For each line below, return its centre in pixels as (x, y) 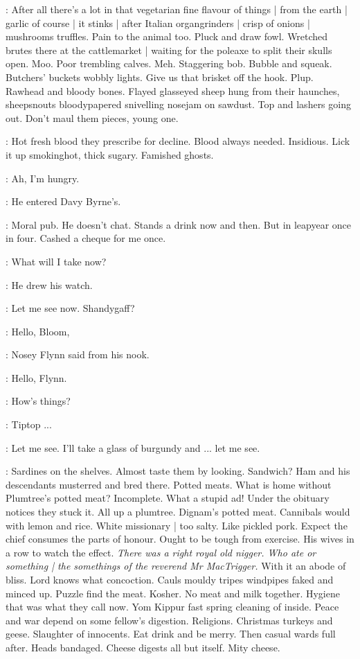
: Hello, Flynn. (36, 377)
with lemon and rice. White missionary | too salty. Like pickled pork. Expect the (177, 525)
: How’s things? (38, 401)
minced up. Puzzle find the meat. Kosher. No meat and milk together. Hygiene (173, 593)
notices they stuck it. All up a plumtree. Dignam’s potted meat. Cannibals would (178, 512)
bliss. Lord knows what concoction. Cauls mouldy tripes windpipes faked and (170, 579)
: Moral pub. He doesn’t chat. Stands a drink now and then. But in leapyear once (179, 224)
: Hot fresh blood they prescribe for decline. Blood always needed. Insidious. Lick (178, 141)
